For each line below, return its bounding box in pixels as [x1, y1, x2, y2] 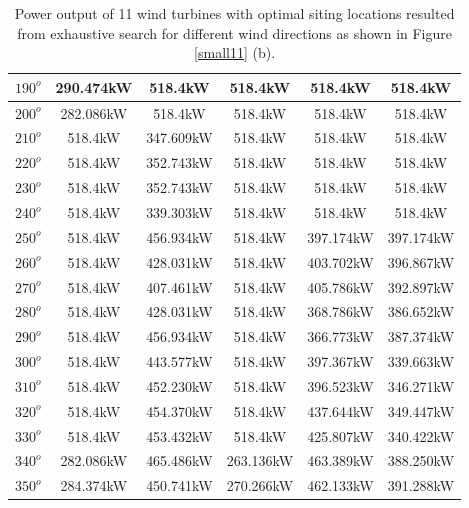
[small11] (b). [194, 42, 276, 63]
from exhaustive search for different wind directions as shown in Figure [17, 22, 452, 43]
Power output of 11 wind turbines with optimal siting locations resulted [14, 3, 455, 23]
